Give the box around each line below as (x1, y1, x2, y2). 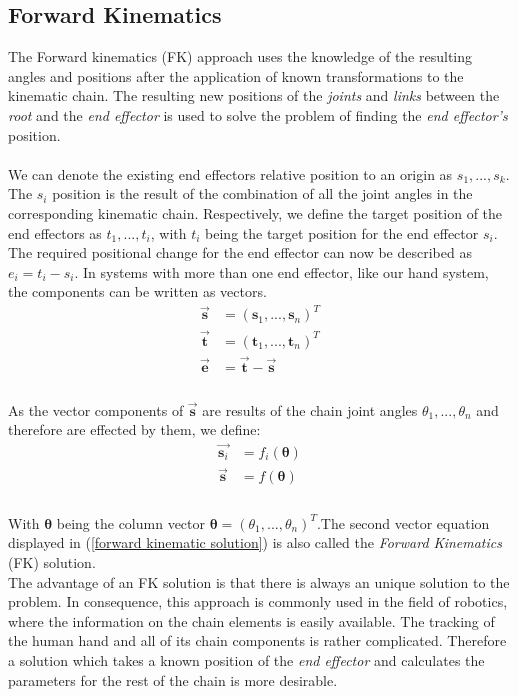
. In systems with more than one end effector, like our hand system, (74, 261, 489, 282)
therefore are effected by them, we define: (8, 419, 261, 440)
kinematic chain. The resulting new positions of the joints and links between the (8, 85, 500, 106)
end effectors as (8, 222, 102, 243)
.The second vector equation (316, 512, 490, 533)
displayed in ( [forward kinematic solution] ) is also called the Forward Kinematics (8, 532, 502, 553)
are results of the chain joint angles (202, 399, 418, 420)
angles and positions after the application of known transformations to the (8, 65, 464, 86)
